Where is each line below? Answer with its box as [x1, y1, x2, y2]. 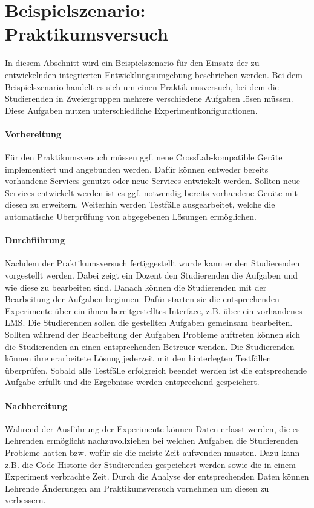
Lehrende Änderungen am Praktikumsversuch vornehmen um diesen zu [5, 481, 269, 494]
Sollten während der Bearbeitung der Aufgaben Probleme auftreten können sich [5, 328, 301, 340]
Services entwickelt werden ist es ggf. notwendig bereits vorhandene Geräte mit [5, 186, 298, 199]
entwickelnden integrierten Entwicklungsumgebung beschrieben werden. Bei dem [5, 68, 303, 81]
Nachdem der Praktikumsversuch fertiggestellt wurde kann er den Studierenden [5, 257, 300, 269]
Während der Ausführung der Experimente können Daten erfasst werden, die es [5, 422, 300, 435]
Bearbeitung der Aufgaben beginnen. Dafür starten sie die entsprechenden [5, 292, 280, 305]
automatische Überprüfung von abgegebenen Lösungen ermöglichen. [5, 210, 257, 223]
